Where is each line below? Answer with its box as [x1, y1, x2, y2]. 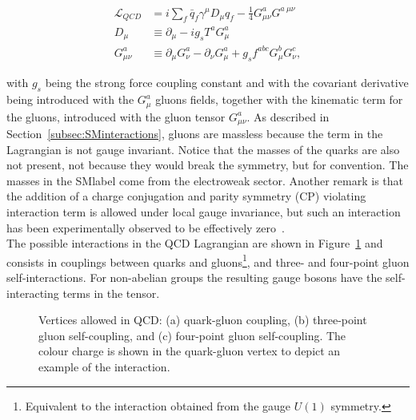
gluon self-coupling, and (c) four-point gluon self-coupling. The [38, 327, 346, 343]
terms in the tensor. [62, 284, 160, 301]
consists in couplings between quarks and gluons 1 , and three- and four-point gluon [6, 251, 410, 270]
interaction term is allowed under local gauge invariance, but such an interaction [6, 203, 401, 220]
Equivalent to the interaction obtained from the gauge [25, 397, 291, 414]
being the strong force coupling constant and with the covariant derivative [45, 74, 409, 91]
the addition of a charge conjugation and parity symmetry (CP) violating [6, 188, 366, 204]
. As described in [246, 108, 330, 125]
